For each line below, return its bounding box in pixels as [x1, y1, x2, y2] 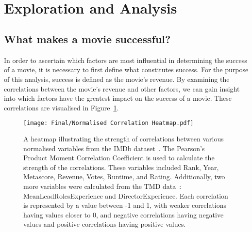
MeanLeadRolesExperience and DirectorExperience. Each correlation [23, 190, 228, 201]
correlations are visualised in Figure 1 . [4, 102, 119, 112]
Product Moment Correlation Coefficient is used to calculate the [23, 153, 215, 163]
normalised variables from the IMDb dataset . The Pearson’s [23, 143, 205, 153]
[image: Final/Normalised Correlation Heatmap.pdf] [23, 120, 194, 127]
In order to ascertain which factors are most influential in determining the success [4, 55, 247, 65]
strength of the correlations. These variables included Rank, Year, [23, 162, 219, 172]
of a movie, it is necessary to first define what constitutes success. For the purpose [4, 64, 249, 75]
